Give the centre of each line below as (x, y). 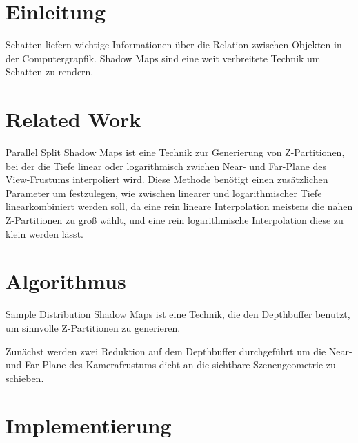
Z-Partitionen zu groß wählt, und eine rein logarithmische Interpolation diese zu (175, 220)
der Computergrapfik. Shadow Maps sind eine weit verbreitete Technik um (163, 58)
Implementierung (89, 425)
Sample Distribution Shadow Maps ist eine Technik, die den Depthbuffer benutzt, (178, 314)
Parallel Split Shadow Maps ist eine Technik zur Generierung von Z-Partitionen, (175, 152)
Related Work (73, 119)
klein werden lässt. (44, 233)
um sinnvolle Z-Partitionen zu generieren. (93, 327)
